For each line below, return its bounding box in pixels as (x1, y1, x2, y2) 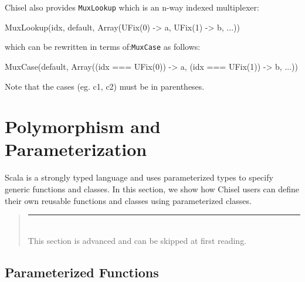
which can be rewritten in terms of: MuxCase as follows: (5, 40, 201, 53)
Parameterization (5, 137, 147, 161)
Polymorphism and (5, 114, 161, 138)
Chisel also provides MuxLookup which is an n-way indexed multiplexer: (5, 1, 259, 13)
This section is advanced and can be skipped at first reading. (28, 234, 247, 246)
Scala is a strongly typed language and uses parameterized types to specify (5, 171, 273, 184)
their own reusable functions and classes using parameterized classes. (5, 194, 252, 206)
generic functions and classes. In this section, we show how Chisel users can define (5, 183, 300, 195)
